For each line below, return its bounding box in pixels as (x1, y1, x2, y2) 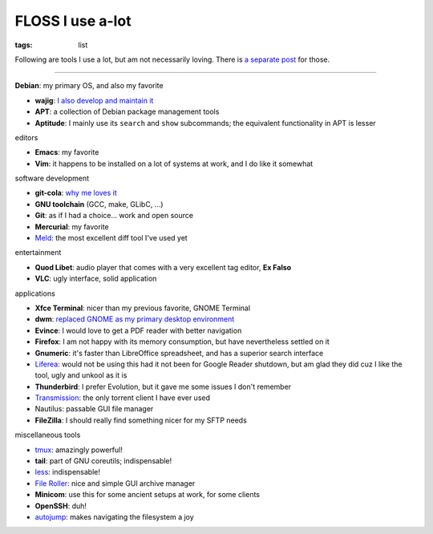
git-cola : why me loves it (34, 188, 118, 198)
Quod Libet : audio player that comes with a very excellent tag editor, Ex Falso (34, 262, 292, 272)
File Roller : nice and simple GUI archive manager (34, 478, 196, 488)
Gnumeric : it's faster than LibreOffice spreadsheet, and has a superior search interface (34, 348, 324, 358)
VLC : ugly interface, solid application (34, 273, 157, 284)
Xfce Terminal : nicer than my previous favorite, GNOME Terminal (34, 303, 251, 313)
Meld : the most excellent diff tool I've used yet (34, 233, 188, 243)
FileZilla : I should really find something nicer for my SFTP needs (34, 415, 248, 425)
